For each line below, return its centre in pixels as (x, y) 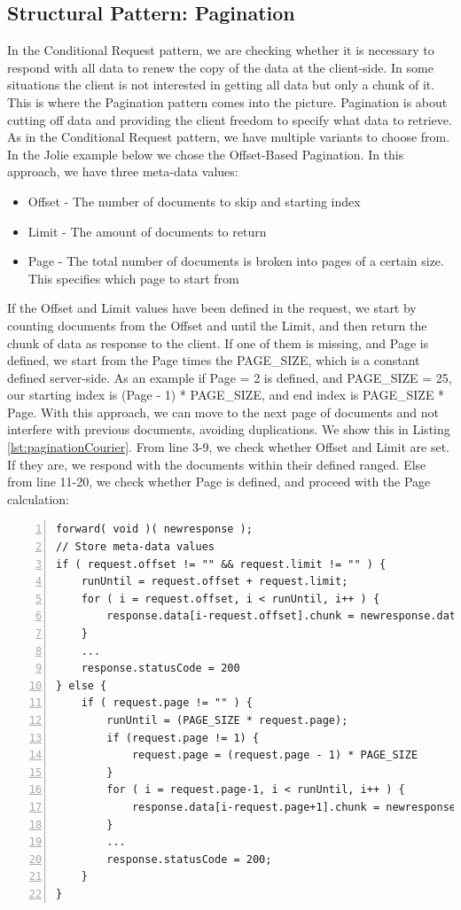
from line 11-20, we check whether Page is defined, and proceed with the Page (219, 482)
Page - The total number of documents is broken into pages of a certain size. (236, 261)
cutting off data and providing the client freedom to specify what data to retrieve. (230, 119)
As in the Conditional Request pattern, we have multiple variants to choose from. (229, 137)
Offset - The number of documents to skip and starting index (194, 201)
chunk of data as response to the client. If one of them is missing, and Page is (218, 342)
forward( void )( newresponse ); (154, 529)
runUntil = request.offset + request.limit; (215, 582)
